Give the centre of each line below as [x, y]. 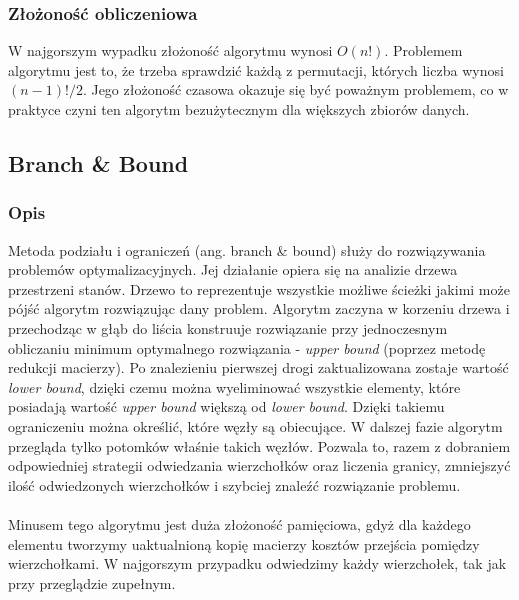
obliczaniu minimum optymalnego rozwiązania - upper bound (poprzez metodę [247, 347]
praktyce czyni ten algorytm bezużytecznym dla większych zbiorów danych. [239, 109]
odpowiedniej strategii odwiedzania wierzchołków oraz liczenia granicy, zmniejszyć [259, 465]
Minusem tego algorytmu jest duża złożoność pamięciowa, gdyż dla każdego [239, 523]
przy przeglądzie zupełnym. [92, 582]
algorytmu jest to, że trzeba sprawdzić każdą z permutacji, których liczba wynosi [256, 69]
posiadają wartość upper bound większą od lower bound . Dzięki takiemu [226, 406]
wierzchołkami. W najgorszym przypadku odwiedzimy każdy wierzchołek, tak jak [257, 563]
